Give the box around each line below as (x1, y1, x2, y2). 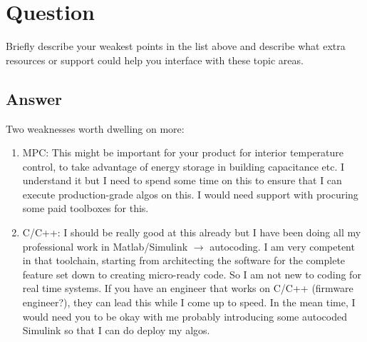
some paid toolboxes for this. (22, 201, 149, 216)
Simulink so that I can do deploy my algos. (22, 323, 210, 338)
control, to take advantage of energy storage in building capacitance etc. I (22, 159, 345, 173)
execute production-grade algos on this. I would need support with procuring (22, 186, 358, 201)
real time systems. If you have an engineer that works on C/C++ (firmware (22, 281, 353, 296)
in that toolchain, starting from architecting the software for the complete (22, 253, 346, 268)
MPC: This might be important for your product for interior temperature (22, 145, 344, 160)
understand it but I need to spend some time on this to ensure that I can (22, 173, 342, 188)
